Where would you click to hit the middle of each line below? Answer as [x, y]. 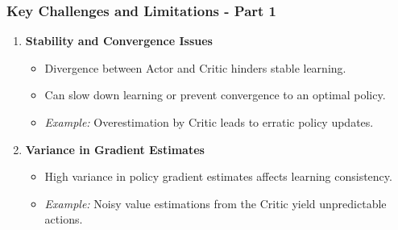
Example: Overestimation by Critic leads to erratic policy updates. [209, 122]
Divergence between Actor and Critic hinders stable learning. [195, 67]
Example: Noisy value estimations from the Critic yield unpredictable [216, 203]
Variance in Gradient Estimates [115, 149]
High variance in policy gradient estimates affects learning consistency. [218, 176]
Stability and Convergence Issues [119, 41]
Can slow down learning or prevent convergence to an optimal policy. [215, 95]
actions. [64, 219]
